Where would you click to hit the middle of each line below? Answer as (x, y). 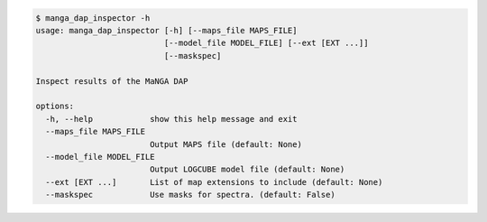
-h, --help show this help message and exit (171, 119)
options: (55, 106)
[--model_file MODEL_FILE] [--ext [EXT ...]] (266, 43)
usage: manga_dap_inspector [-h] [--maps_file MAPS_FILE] (166, 30)
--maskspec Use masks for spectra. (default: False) (190, 195)
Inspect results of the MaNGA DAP (112, 81)
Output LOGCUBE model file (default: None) (247, 170)
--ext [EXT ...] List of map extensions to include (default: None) (214, 182)
